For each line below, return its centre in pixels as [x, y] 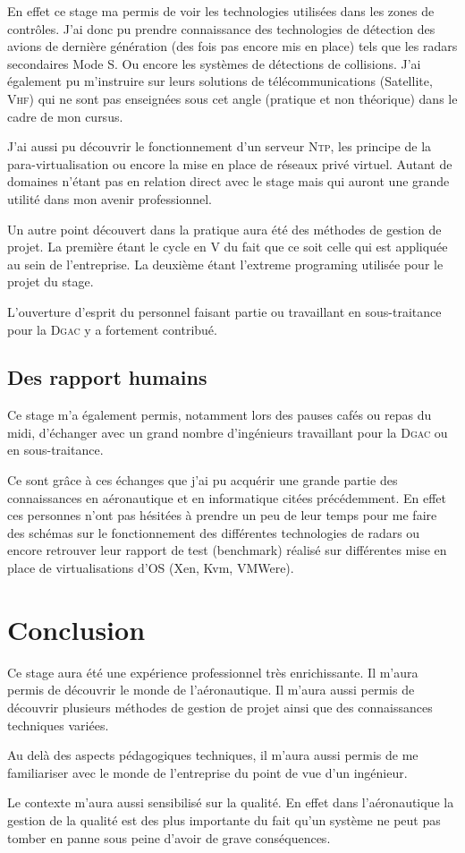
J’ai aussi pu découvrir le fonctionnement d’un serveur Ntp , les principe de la [220, 146]
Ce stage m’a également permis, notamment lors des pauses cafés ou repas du [220, 415]
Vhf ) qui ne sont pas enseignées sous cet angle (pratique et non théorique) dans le [232, 98]
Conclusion [76, 629]
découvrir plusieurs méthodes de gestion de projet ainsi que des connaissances [220, 707]
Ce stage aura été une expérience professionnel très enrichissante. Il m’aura [213, 672]
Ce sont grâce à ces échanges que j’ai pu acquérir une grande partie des [203, 480]
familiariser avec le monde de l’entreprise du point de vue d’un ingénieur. [207, 772]
